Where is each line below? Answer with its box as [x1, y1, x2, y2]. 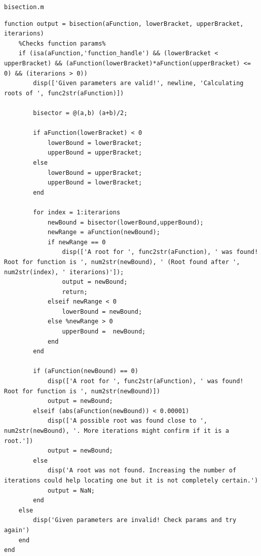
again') [4, 526, 30, 534]
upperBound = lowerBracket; [47, 179, 142, 187]
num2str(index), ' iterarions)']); [4, 268, 124, 276]
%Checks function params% [18, 40, 106, 47]
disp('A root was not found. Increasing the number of [47, 467, 237, 474]
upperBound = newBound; [62, 328, 146, 336]
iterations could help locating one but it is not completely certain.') [4, 476, 258, 484]
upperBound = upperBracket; [47, 149, 142, 157]
